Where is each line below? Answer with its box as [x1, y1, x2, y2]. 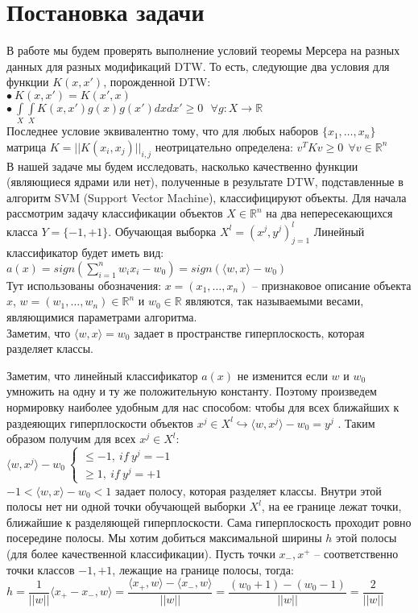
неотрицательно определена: [155, 138, 293, 155]
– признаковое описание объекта [252, 276, 412, 293]
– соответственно [314, 545, 399, 561]
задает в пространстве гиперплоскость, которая [134, 324, 365, 341]
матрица [6, 138, 47, 155]
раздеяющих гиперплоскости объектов [6, 414, 193, 431]
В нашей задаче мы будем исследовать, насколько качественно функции [6, 157, 358, 174]
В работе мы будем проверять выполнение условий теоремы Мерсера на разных [6, 42, 400, 59]
